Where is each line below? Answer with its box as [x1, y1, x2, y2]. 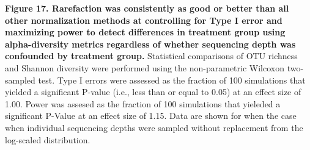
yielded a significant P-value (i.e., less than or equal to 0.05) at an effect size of [5, 85, 301, 98]
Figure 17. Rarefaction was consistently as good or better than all [5, 2, 289, 14]
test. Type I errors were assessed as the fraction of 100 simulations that [38, 73, 306, 86]
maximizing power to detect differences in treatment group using [5, 26, 286, 38]
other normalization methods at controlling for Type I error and [5, 13, 282, 26]
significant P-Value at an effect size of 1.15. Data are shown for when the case [5, 109, 297, 122]
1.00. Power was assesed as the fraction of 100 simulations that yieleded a [5, 97, 281, 110]
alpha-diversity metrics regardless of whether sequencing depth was [5, 37, 296, 50]
